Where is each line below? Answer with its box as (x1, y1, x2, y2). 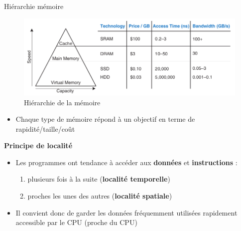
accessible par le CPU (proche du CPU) (15, 217, 137, 228)
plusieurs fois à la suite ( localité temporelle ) (27, 174, 170, 184)
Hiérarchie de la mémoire (24, 97, 101, 107)
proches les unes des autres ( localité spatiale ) (27, 191, 172, 201)
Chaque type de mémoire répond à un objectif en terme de (15, 114, 195, 124)
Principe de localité (4, 140, 73, 151)
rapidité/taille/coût (15, 123, 75, 134)
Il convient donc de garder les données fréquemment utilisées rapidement (15, 207, 238, 218)
